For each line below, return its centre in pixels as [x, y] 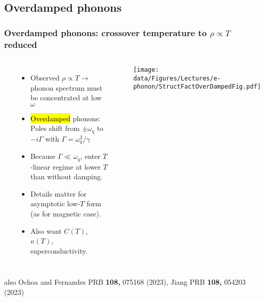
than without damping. [67, 176]
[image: [146, 70]
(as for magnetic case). [66, 214]
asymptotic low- [55, 203]
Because [43, 156]
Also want [46, 230]
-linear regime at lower [65, 166]
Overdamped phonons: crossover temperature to [105, 32]
